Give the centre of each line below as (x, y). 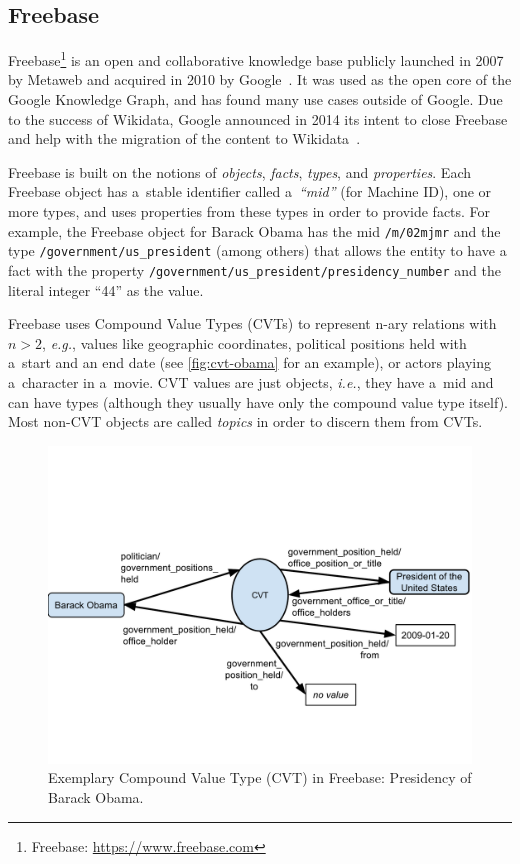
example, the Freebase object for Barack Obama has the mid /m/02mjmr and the (254, 230)
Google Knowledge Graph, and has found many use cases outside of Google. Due (255, 99)
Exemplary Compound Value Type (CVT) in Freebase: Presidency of (260, 777)
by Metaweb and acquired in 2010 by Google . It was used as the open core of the (260, 79)
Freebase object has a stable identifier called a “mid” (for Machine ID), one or (250, 191)
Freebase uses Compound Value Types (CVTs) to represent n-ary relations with (252, 323)
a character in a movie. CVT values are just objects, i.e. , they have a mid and (251, 381)
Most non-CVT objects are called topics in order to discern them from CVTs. (245, 421)
